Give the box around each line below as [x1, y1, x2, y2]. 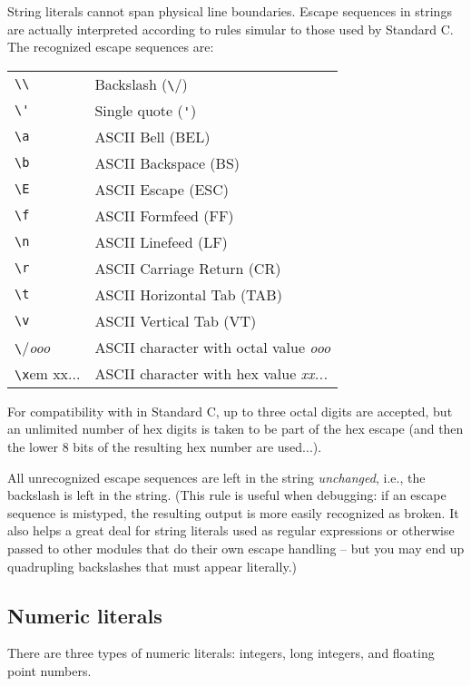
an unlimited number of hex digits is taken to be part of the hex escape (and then [7, 419, 464, 438]
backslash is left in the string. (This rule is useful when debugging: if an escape [7, 485, 446, 505]
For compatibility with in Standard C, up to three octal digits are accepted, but [7, 401, 453, 420]
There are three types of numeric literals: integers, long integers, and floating [7, 643, 435, 662]
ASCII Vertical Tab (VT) [94, 309, 257, 331]
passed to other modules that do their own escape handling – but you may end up [7, 538, 465, 557]
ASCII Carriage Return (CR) [94, 257, 281, 279]
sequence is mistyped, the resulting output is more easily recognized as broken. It [7, 503, 459, 522]
